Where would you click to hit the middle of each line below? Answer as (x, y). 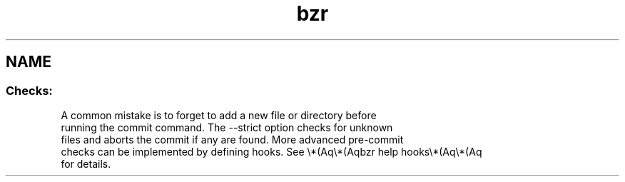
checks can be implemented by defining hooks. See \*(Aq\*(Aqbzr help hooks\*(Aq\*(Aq (271, 151)
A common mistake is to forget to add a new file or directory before (219, 115)
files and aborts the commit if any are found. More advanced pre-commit (232, 139)
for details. (86, 163)
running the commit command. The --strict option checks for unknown (227, 127)
